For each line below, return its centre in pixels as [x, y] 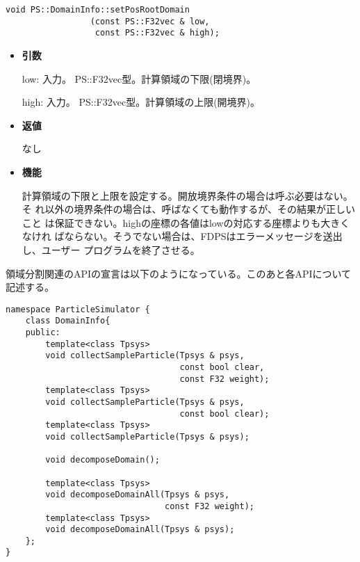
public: [43, 332]
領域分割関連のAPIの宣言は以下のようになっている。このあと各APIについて [179, 273]
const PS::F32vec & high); [157, 33]
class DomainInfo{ [68, 321]
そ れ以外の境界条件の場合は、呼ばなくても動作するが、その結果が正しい [189, 209]
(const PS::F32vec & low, [150, 21]
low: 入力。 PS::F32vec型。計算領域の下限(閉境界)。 [139, 78]
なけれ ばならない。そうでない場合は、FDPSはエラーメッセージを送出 [182, 236]
